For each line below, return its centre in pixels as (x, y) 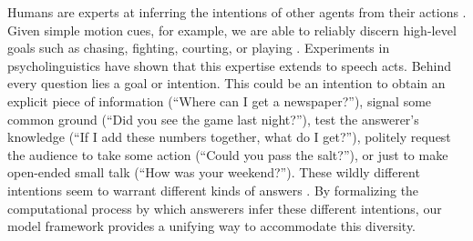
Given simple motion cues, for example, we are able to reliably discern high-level (232, 30)
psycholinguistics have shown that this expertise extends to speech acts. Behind (230, 65)
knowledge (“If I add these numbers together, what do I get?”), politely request (229, 137)
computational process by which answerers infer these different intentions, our (225, 208)
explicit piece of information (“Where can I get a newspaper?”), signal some (220, 100)
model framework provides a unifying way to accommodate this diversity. (211, 226)
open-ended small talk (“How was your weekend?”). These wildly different (214, 172)
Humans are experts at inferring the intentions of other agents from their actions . (237, 12)
